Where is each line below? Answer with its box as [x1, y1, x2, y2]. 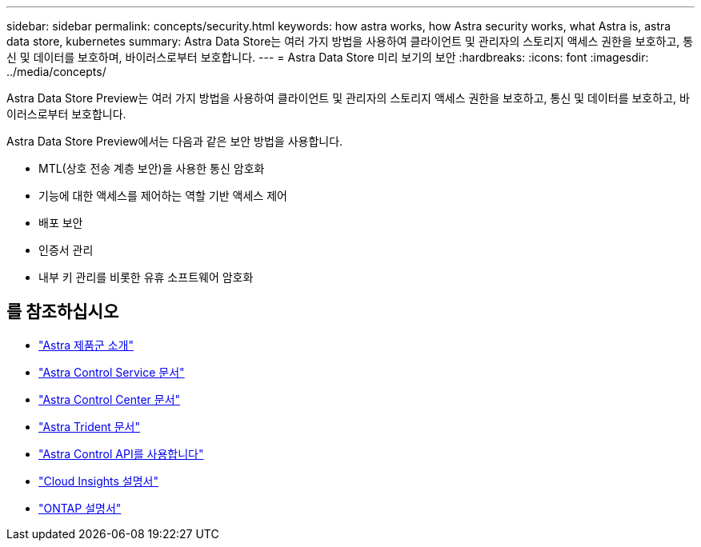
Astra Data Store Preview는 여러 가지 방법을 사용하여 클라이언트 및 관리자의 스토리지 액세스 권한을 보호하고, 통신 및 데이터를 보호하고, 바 [6, 91, 690, 105]
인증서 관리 [38, 243, 94, 257]
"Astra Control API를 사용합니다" [38, 446, 204, 461]
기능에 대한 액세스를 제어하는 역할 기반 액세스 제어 [38, 189, 287, 202]
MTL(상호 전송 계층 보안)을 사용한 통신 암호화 [38, 162, 265, 175]
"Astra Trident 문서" [38, 419, 140, 433]
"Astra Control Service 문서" [38, 365, 185, 379]
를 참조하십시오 [6, 301, 119, 322]
